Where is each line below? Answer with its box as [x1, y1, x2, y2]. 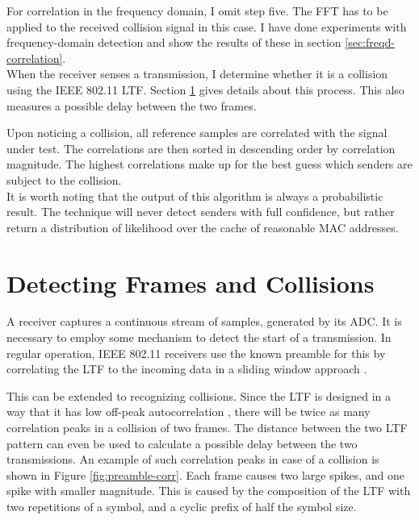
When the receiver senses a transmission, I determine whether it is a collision [6, 65, 388, 82]
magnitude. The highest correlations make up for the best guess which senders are [6, 156, 413, 173]
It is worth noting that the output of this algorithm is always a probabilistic [6, 187, 383, 204]
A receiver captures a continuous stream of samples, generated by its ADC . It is [6, 313, 402, 330]
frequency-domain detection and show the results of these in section [6, 34, 341, 51]
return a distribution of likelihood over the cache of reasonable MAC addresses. [6, 218, 399, 235]
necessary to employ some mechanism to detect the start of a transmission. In [6, 329, 392, 346]
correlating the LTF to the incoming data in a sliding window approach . [6, 360, 367, 377]
